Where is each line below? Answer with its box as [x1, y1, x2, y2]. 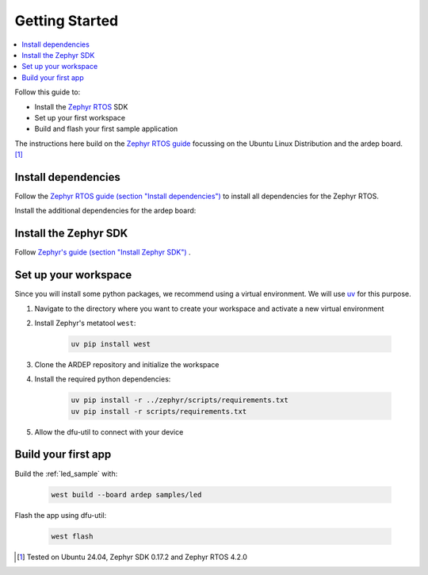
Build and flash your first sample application [34, 124, 178, 134]
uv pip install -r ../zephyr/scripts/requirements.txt [71, 396, 289, 404]
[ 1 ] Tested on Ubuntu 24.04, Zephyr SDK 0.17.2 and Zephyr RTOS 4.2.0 [17, 552, 247, 562]
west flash [51, 531, 94, 541]
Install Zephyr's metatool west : [34, 318, 136, 328]
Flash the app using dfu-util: [14, 510, 107, 519]
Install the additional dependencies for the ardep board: [14, 206, 197, 216]
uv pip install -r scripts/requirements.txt [71, 407, 247, 416]
